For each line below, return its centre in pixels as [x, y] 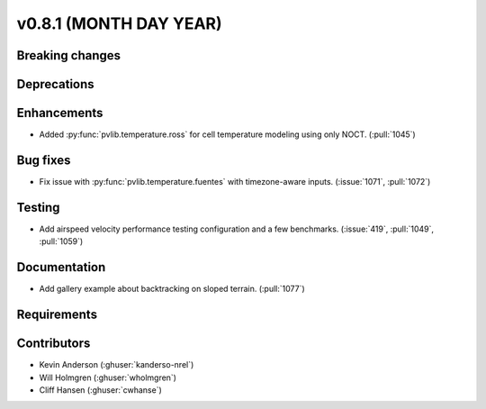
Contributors [54, 344]
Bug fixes [44, 160]
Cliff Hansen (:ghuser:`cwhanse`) [100, 390]
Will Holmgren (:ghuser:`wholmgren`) [108, 377]
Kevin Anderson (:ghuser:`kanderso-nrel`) [117, 365]
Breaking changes [69, 55]
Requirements [57, 315]
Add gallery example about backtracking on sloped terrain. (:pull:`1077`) [172, 289]
